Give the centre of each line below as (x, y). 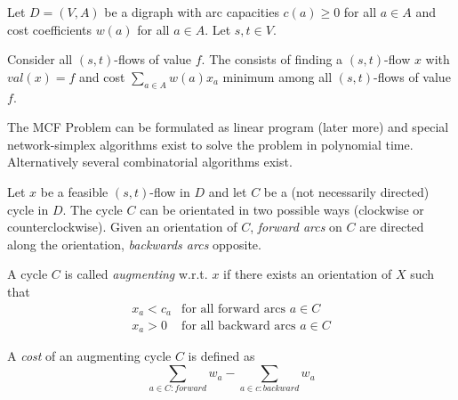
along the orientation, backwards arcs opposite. (134, 244)
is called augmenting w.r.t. (136, 274)
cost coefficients (50, 29)
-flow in (170, 191)
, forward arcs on (296, 227)
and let (228, 191)
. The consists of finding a (272, 59)
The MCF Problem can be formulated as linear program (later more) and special (228, 127)
